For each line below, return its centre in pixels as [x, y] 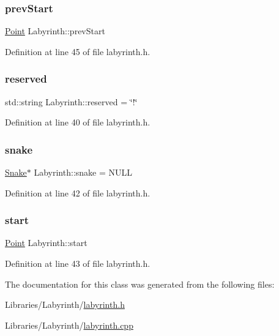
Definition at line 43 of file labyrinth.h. [78, 263]
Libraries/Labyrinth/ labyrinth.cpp [69, 325]
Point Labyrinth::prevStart [55, 31]
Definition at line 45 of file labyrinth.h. [78, 51]
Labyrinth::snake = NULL [83, 172]
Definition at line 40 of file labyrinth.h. [78, 122]
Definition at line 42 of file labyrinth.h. [78, 192]
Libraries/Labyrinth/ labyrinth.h [65, 304]
